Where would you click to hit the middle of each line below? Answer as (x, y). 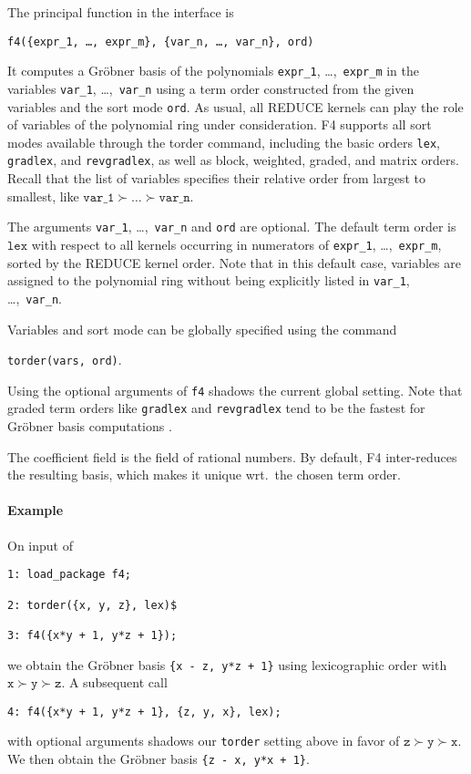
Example (36, 510)
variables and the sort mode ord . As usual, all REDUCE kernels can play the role (235, 106)
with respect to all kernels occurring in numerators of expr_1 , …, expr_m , (236, 244)
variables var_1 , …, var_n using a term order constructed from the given (211, 88)
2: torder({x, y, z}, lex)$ (92, 605)
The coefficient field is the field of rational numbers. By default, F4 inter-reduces (232, 456)
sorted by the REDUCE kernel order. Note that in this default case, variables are (234, 262)
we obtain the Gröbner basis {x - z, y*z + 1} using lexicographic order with (227, 664)
